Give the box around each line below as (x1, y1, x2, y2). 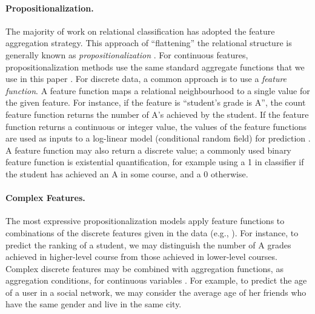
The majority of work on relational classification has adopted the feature (5, 24, 275, 37)
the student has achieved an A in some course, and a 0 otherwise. (5, 167, 248, 180)
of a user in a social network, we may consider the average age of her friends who (5, 285, 307, 298)
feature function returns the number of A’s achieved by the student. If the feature (5, 108, 309, 120)
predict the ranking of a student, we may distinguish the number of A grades (5, 238, 291, 251)
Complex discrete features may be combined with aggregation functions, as (5, 262, 283, 275)
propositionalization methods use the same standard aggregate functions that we (5, 60, 305, 73)
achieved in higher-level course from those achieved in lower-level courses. (5, 250, 277, 263)
